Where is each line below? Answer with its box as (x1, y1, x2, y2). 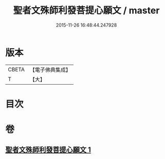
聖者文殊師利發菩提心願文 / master (13, 5, 160, 16)
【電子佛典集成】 (29, 66, 71, 73)
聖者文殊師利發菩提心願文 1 (5, 146, 91, 154)
